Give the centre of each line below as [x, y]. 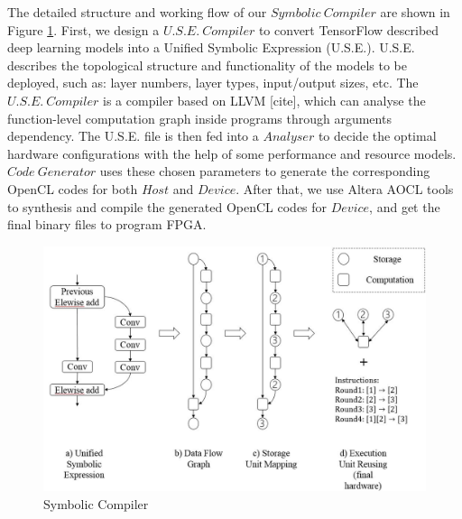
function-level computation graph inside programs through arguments [199, 118]
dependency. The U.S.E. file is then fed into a [133, 136]
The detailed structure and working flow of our [137, 12]
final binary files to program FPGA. [107, 224]
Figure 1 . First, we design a [83, 29]
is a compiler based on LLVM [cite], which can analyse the [264, 100]
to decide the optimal [377, 136]
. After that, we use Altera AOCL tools [345, 188]
